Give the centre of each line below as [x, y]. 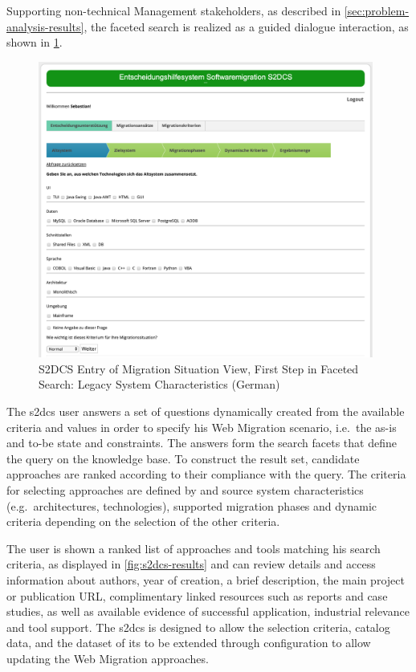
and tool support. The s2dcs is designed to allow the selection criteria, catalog [198, 627]
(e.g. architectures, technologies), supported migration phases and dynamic [192, 505]
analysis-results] [45, 26]
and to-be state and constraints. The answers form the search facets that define [202, 443]
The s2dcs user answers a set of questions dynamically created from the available [206, 411]
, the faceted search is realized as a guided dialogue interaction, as [246, 26]
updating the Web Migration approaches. [108, 658]
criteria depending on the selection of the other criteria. [143, 521]
